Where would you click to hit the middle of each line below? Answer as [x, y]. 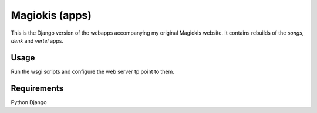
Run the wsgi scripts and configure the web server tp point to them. [92, 71]
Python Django [29, 102]
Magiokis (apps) [51, 15]
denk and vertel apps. [37, 40]
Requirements [37, 88]
